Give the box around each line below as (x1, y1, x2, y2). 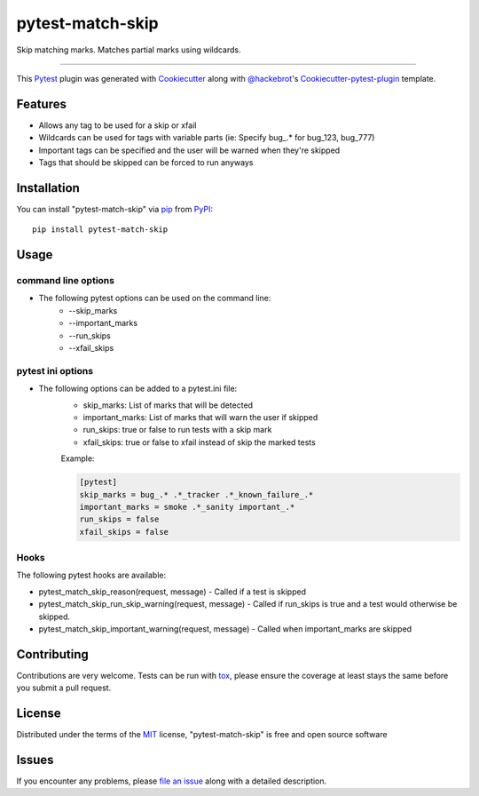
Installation (16, 180, 80, 195)
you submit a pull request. (16, 682, 112, 693)
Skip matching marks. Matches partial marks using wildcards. (16, 44, 241, 55)
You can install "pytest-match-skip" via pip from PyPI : (16, 203, 213, 214)
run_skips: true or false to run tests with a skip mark (82, 425, 272, 435)
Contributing (16, 647, 89, 662)
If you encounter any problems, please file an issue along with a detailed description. (16, 776, 327, 786)
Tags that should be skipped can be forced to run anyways (38, 157, 254, 168)
